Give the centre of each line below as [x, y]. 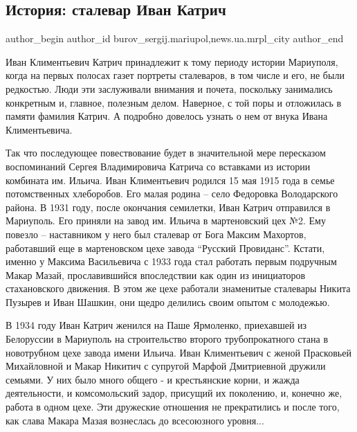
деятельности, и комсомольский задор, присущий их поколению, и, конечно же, [174, 393]
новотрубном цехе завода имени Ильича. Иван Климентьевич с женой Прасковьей [178, 352]
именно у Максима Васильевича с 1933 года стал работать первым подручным [171, 261]
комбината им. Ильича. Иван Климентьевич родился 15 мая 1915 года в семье [170, 180]
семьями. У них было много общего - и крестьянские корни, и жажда [153, 379]
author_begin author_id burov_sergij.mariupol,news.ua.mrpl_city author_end [175, 38]
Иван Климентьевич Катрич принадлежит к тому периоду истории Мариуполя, [172, 61]
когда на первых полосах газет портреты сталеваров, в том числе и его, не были [175, 75]
